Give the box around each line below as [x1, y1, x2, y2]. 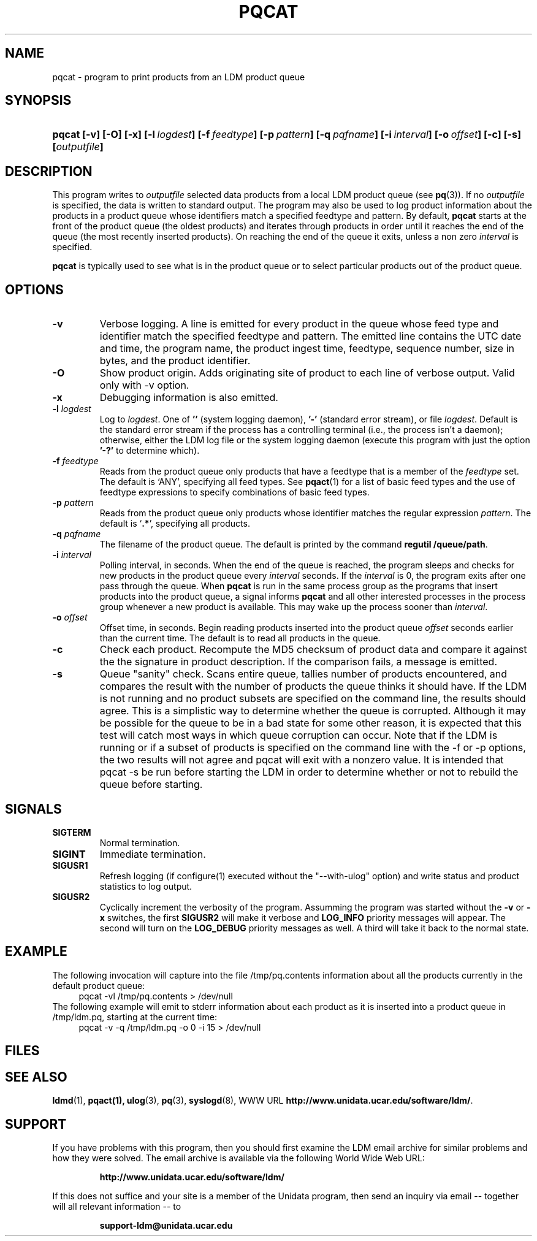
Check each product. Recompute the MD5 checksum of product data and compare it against [99, 643, 527, 656]
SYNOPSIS [5, 93, 72, 109]
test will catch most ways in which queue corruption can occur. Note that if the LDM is [99, 729, 498, 742]
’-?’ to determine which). [99, 445, 200, 456]
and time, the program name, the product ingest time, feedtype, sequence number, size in [99, 342, 514, 355]
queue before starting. [99, 778, 203, 791]
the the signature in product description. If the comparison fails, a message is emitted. [99, 655, 497, 668]
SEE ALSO [5, 1069, 67, 1085]
